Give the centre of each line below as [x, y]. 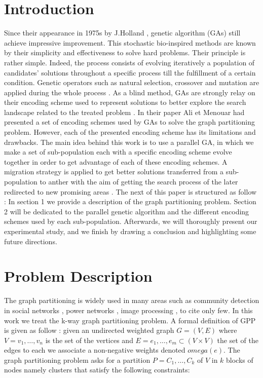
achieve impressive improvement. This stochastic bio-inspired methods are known [130, 42]
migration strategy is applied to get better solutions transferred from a [114, 172]
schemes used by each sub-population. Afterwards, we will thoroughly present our [131, 221]
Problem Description [78, 276]
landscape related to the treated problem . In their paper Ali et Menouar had [124, 112]
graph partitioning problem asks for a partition [77, 360]
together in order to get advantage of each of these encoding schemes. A [116, 161]
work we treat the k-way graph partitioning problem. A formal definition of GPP [130, 320]
